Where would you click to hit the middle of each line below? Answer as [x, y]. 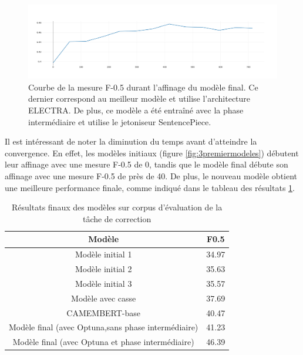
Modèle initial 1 [103, 254]
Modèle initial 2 [103, 269]
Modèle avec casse [104, 298]
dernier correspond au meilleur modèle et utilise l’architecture [139, 98]
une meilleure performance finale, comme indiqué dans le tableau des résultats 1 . [150, 187]
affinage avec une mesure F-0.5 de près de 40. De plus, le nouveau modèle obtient [151, 176]
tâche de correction [117, 218]
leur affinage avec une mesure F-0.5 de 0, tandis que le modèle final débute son [147, 164]
